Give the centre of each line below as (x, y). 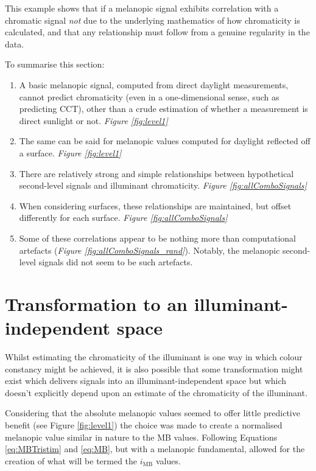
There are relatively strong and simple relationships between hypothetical (156, 173)
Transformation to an (96, 303)
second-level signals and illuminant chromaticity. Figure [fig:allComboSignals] (163, 185)
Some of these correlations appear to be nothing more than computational (157, 238)
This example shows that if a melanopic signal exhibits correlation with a (142, 8)
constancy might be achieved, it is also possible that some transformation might (154, 368)
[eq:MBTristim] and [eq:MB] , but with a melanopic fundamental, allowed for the (155, 449)
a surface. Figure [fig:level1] (70, 152)
